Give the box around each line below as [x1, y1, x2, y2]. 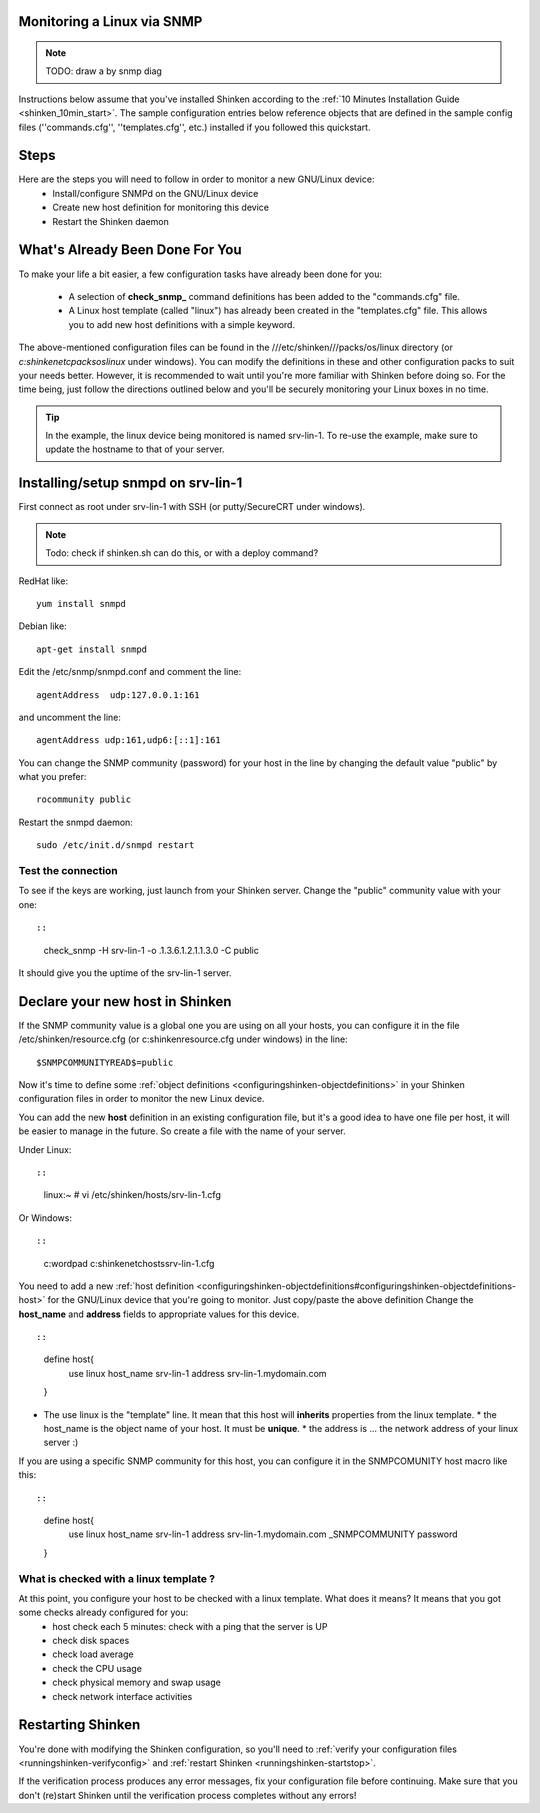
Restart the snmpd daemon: [18, 816, 134, 828]
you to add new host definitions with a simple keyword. [68, 318, 295, 330]
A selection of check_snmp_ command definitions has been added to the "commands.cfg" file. [68, 290, 460, 302]
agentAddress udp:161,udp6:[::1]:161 [36, 735, 222, 746]
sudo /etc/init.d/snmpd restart [36, 840, 195, 851]
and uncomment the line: [18, 711, 122, 723]
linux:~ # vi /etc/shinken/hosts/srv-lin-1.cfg [43, 1189, 222, 1201]
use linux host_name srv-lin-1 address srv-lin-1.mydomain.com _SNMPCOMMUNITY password [68, 1528, 459, 1540]
